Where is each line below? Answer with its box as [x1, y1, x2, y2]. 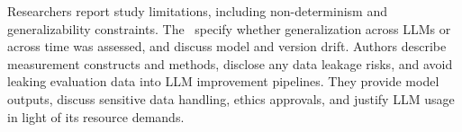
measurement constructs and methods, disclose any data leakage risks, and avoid [7, 54, 453, 73]
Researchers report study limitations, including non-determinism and [7, 2, 387, 20]
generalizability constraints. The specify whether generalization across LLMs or [7, 19, 451, 38]
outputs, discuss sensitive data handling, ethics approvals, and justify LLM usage [7, 89, 455, 108]
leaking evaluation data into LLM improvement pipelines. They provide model [7, 72, 439, 91]
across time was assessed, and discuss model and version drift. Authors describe [7, 37, 447, 56]
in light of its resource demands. [7, 107, 185, 126]
